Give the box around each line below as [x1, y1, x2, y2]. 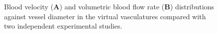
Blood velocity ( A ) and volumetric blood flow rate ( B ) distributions [4, 1, 214, 11]
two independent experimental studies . [4, 21, 123, 31]
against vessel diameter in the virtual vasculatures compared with [4, 11, 206, 21]
